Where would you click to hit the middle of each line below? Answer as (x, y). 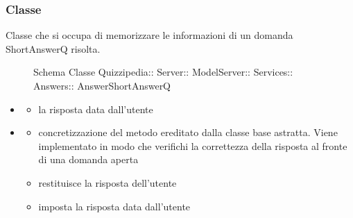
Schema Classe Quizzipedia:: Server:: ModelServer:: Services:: (163, 72)
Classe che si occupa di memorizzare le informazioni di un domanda (149, 35)
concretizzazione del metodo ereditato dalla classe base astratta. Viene (188, 132)
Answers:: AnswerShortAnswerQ (102, 85)
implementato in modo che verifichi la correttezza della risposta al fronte (193, 145)
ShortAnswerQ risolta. (53, 48)
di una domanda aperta (88, 159)
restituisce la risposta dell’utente (107, 182)
